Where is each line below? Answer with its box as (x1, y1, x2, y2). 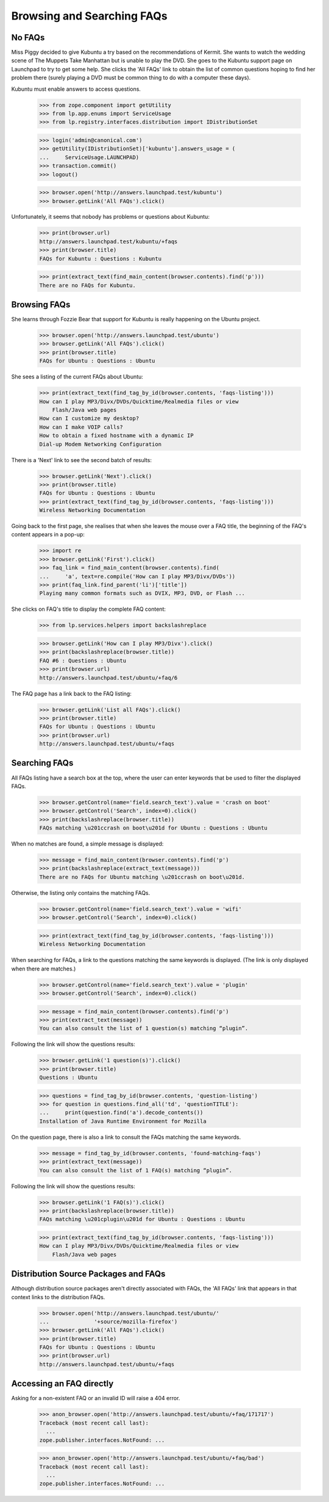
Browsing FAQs (11, 299, 71, 310)
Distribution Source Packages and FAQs (11, 1269, 166, 1280)
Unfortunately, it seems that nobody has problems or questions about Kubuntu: (11, 213, 210, 221)
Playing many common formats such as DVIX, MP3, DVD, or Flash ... (39, 590, 246, 597)
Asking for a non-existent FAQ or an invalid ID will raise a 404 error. (11, 1395, 180, 1402)
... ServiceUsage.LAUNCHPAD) (39, 154, 140, 161)
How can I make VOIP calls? (39, 424, 123, 430)
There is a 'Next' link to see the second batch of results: (11, 456, 152, 463)
